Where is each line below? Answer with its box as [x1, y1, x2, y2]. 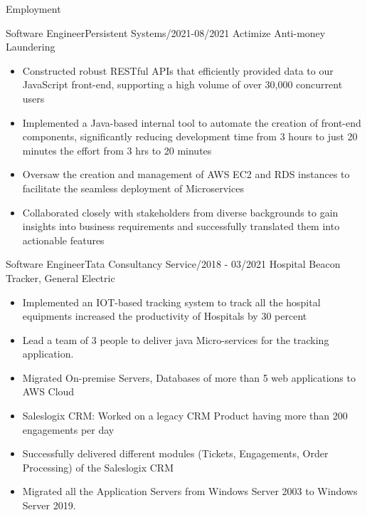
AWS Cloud [22, 384, 75, 399]
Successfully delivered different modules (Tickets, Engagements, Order [22, 446, 329, 461]
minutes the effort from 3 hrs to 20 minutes [22, 142, 212, 157]
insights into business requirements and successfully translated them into [22, 219, 340, 234]
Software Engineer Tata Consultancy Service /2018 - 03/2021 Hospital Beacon [6, 256, 341, 271]
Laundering [6, 39, 55, 54]
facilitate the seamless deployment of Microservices [22, 180, 244, 195]
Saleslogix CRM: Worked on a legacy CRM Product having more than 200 [22, 408, 348, 423]
